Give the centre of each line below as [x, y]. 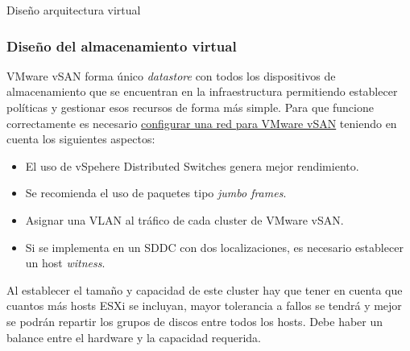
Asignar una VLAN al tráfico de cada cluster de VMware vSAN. [184, 219]
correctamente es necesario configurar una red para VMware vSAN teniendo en [202, 123]
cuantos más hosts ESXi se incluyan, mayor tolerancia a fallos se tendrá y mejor [204, 306]
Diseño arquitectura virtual [74, 10]
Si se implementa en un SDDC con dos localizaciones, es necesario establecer [214, 247]
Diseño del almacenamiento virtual [122, 45]
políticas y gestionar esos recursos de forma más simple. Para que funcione [190, 107]
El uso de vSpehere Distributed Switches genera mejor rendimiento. [192, 165]
